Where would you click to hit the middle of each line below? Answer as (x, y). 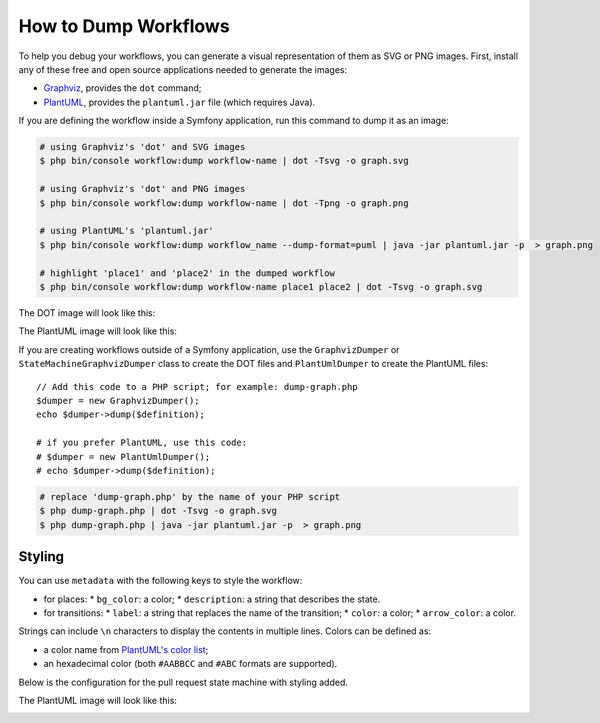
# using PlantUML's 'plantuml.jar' (126, 231)
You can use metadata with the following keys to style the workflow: (160, 581)
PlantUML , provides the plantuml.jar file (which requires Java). (179, 102)
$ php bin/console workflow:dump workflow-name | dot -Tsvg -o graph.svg (224, 161)
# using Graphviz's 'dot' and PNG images (142, 189)
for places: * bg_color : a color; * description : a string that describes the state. (212, 599)
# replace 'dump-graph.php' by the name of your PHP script (190, 496)
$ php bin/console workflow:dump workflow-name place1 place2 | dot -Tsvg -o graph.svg (261, 286)
